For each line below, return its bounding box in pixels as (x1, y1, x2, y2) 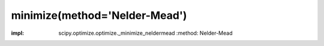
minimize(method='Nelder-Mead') (11, 9, 187, 22)
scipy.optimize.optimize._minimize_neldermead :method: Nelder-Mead (58, 29, 233, 37)
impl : (11, 29, 24, 37)
